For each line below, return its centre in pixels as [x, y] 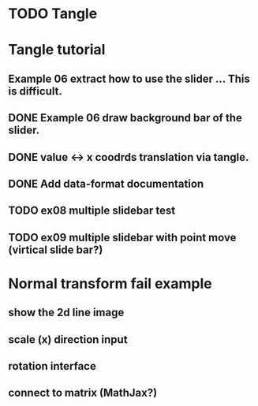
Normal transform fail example [110, 283]
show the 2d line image [66, 313]
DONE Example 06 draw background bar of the [125, 118]
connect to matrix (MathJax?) [83, 393]
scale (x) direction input [68, 339]
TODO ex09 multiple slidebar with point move [122, 237]
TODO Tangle [53, 14]
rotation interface [52, 366]
